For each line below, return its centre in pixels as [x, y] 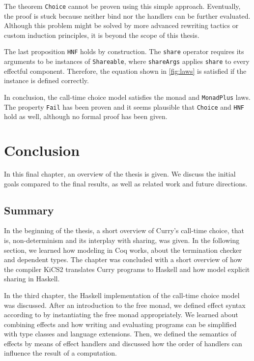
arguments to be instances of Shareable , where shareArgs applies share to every [127, 61]
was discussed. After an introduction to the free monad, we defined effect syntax [125, 305]
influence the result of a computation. [60, 353]
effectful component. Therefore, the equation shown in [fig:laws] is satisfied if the [125, 71]
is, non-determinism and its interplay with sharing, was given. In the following [122, 240]
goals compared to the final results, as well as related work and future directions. [126, 183]
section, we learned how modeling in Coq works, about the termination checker [123, 250]
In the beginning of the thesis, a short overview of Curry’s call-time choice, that [124, 230]
